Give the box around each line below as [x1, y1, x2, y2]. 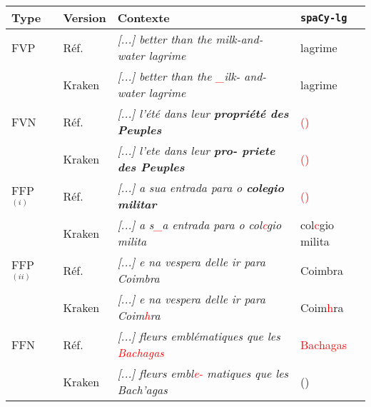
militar [117, 196, 157, 212]
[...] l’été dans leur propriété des [117, 105, 289, 121]
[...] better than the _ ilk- [117, 68, 240, 84]
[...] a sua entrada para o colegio [117, 179, 285, 196]
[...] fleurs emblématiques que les [117, 328, 280, 344]
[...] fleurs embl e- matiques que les [117, 365, 289, 381]
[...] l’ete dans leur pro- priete [117, 142, 275, 159]
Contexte [117, 9, 170, 26]
